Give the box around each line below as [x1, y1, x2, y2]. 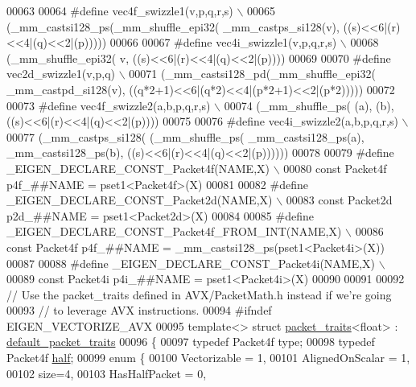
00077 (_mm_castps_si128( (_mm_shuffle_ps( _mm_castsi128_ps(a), [6, 128, 365, 145]
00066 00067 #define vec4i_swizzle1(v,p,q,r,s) [109, 34, 337, 51]
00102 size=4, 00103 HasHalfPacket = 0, [6, 364, 207, 381]
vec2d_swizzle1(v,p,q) [6, 65, 116, 82]
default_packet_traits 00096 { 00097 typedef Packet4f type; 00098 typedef [6, 333, 375, 350]
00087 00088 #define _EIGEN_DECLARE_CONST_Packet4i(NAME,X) [6, 254, 376, 271]
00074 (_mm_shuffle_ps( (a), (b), [224, 97, 394, 113]
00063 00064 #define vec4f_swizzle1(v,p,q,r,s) [6, 2, 233, 19]
